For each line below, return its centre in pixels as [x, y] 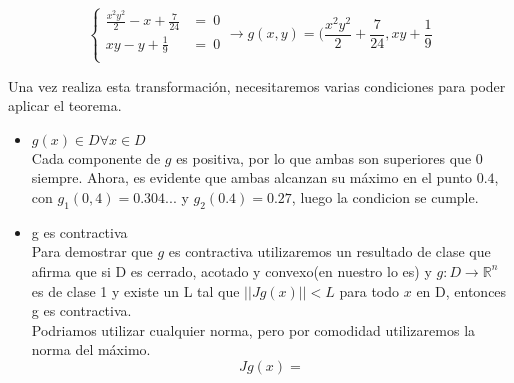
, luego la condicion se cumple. [385, 197]
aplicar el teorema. [65, 105]
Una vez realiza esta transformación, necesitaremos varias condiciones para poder [257, 85]
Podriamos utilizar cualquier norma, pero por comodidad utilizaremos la [253, 329]
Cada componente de [96, 157]
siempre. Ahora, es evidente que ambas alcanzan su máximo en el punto [251, 177]
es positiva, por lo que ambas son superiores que [324, 157]
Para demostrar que [92, 251]
